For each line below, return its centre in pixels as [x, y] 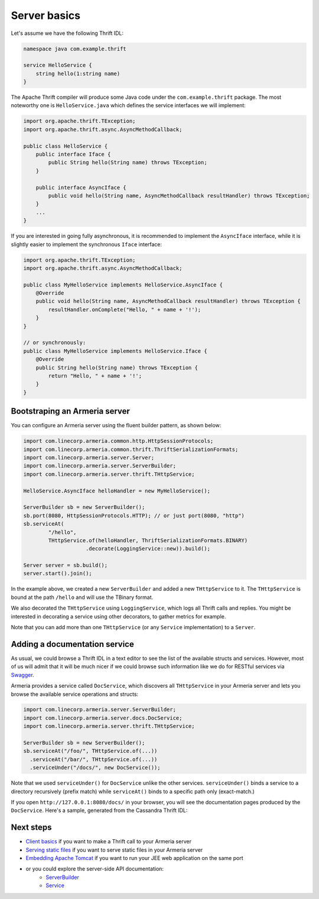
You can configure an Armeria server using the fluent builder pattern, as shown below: [116, 426]
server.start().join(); [58, 573]
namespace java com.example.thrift [75, 49]
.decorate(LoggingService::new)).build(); [148, 549]
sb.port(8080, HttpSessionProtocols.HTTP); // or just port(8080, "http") [134, 515]
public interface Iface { [73, 154]
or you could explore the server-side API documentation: [95, 869]
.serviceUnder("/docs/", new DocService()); [95, 768]
